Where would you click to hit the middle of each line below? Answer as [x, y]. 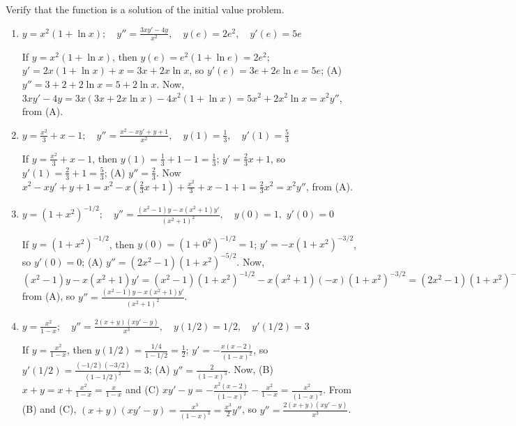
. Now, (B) [250, 369]
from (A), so [48, 296]
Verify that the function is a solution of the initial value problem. [145, 9]
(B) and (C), [49, 409]
